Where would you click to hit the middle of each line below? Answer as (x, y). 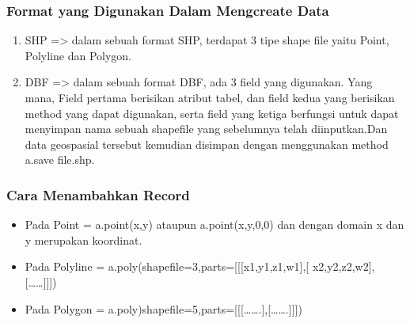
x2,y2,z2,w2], (344, 266)
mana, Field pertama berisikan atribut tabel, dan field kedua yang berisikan (210, 97)
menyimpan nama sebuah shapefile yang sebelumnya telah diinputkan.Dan (206, 129)
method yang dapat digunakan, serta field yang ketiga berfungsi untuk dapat (212, 113)
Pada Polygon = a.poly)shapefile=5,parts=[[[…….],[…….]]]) (163, 308)
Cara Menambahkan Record (98, 194)
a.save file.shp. (60, 160)
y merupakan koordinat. (84, 239)
